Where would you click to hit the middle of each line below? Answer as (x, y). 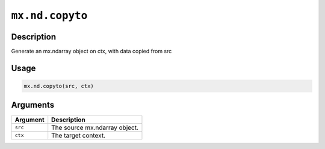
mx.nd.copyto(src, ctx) (59, 86)
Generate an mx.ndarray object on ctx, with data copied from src (91, 51)
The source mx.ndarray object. (95, 127)
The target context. (78, 135)
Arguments (33, 105)
